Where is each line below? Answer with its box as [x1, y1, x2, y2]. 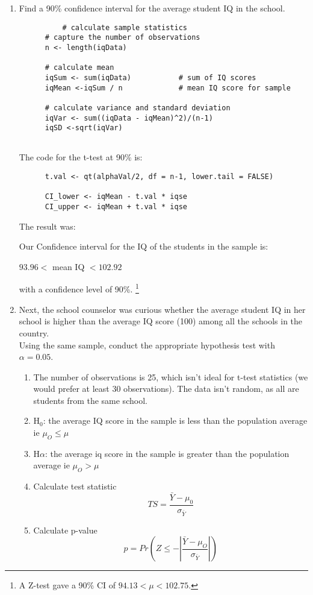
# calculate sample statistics [62, 23, 187, 32]
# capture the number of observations [45, 33, 200, 42]
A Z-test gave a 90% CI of [19, 579, 116, 591]
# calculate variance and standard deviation [45, 103, 231, 112]
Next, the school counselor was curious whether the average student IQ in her [19, 303, 306, 315]
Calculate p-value [33, 523, 98, 536]
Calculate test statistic [33, 480, 117, 493]
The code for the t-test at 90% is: [19, 151, 143, 163]
